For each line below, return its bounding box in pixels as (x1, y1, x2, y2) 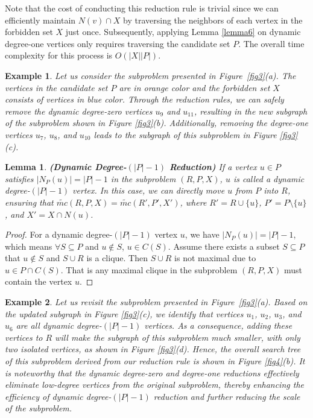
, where (180, 195, 207, 208)
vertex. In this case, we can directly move (72, 184, 225, 197)
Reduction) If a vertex (169, 160, 257, 173)
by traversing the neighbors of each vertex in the (123, 13, 303, 26)
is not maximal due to (174, 252, 256, 264)
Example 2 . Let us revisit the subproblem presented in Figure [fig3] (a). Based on (5, 296, 308, 308)
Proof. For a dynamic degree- (5, 228, 113, 241)
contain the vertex (5, 275, 72, 288)
